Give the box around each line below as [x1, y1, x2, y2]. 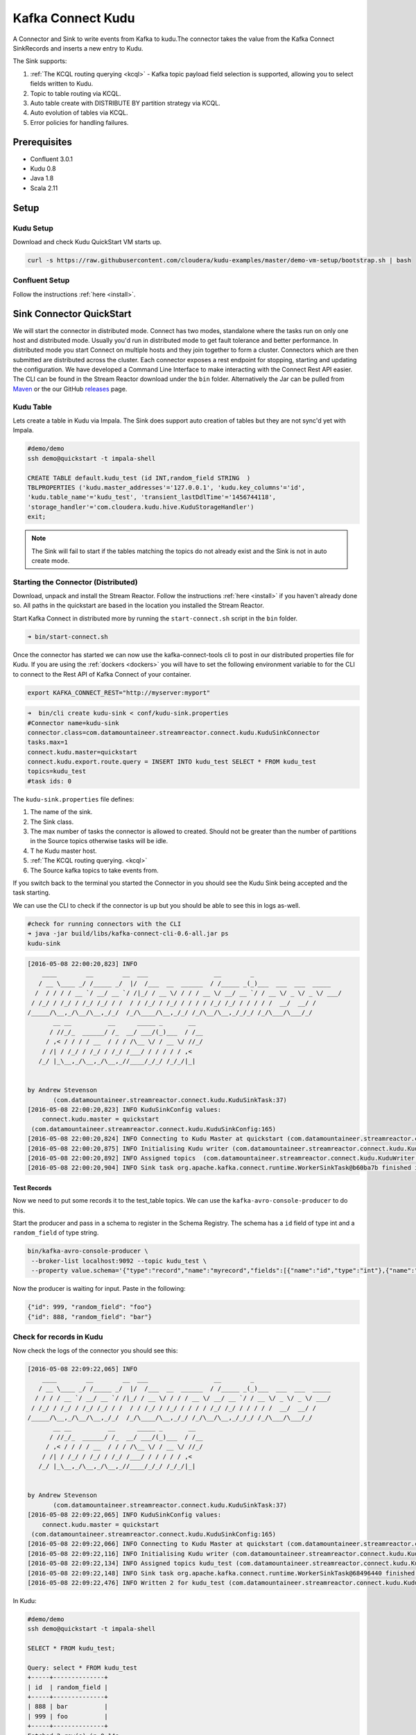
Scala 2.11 [30, 184, 58, 192]
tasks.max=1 [27, 738, 69, 746]
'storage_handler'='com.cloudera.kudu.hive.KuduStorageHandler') [27, 503, 254, 511]
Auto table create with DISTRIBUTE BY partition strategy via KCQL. [30, 99, 221, 107]
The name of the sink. [30, 808, 93, 816]
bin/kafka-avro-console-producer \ [27, 1247, 148, 1255]
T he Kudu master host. [30, 847, 97, 855]
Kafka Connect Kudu [12, 10, 135, 26]
